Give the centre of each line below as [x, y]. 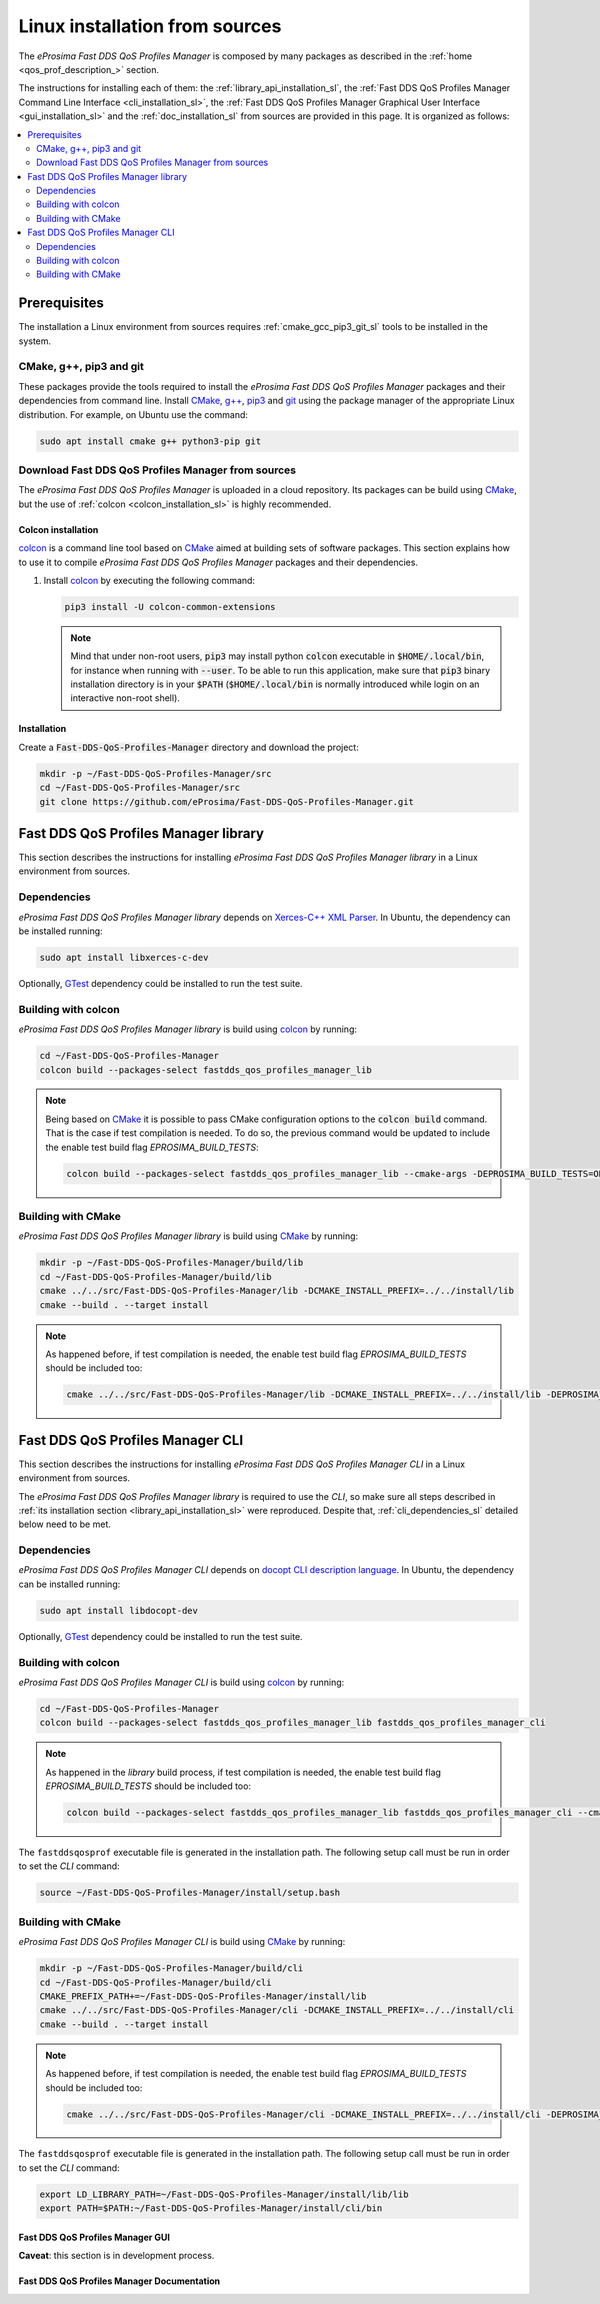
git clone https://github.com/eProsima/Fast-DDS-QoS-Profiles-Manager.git [227, 801]
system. [35, 341]
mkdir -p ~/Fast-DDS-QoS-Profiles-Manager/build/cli [171, 1968]
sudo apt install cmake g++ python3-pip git [150, 441]
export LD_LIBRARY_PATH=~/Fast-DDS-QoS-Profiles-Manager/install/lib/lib [224, 2194]
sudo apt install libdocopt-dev [119, 1610]
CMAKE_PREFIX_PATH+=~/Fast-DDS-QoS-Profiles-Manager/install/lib [203, 1996]
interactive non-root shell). [125, 698]
